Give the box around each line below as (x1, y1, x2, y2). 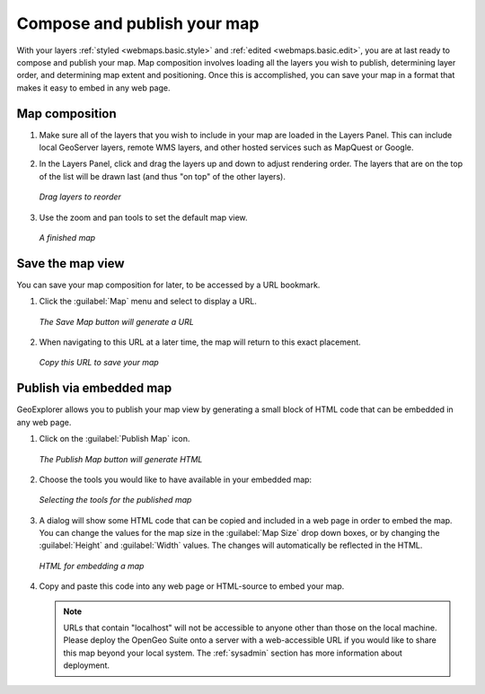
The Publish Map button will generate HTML (39, 453, 203, 464)
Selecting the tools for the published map (39, 495, 192, 505)
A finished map (39, 232, 96, 242)
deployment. (63, 660, 110, 671)
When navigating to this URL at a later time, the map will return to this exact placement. (39, 337, 361, 347)
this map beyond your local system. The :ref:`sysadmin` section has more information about (63, 647, 403, 658)
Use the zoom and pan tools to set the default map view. (39, 212, 248, 223)
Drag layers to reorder (39, 191, 121, 202)
